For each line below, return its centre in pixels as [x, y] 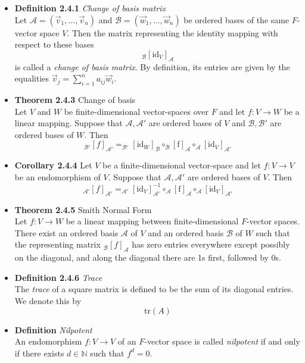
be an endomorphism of [57, 176]
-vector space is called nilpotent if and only [222, 341]
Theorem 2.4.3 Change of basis [75, 99]
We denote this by [48, 300]
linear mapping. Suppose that [69, 123]
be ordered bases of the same [236, 19]
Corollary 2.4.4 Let [53, 165]
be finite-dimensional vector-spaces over [136, 111]
